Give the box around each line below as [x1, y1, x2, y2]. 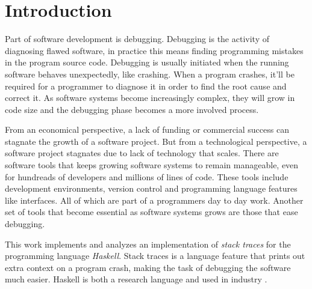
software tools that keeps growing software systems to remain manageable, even [5, 159, 299, 171]
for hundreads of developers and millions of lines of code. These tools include [5, 170, 289, 183]
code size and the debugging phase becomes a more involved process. [5, 103, 259, 115]
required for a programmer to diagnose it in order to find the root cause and [5, 79, 287, 92]
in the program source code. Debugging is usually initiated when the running [5, 56, 289, 68]
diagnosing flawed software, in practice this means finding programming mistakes [5, 44, 304, 56]
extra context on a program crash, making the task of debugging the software [5, 261, 291, 273]
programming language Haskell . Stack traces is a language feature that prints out [5, 249, 305, 262]
